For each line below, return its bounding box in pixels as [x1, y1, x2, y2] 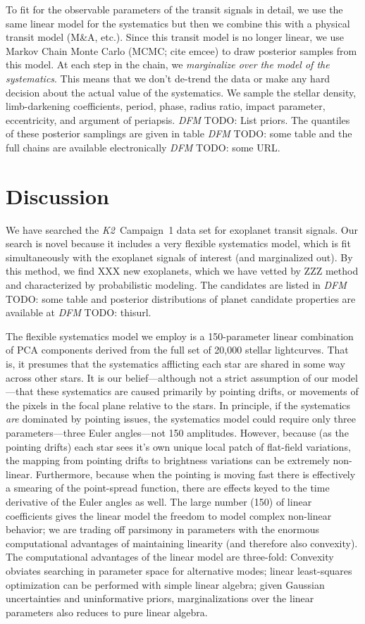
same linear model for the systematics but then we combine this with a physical [6, 15, 350, 30]
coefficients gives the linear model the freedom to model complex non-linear [6, 508, 332, 523]
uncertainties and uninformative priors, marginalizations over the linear [6, 591, 314, 606]
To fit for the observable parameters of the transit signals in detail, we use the [6, 2, 343, 16]
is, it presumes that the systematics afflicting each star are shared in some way [6, 356, 345, 370]
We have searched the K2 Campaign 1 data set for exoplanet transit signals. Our [6, 222, 358, 237]
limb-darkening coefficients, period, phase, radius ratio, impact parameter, [6, 99, 326, 113]
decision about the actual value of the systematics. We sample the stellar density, [6, 85, 357, 99]
